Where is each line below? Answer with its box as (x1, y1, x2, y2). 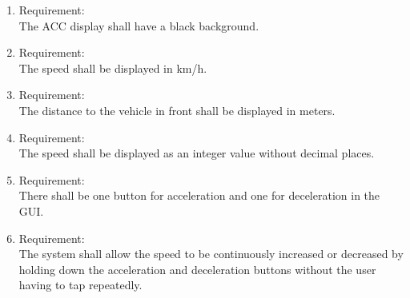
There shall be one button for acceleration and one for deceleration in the (18, 187, 380, 204)
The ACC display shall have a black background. (18, 17, 259, 34)
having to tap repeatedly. (18, 276, 143, 293)
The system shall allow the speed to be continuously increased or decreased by (18, 245, 404, 262)
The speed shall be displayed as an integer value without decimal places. (18, 145, 375, 161)
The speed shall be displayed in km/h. (18, 59, 207, 76)
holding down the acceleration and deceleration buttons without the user (18, 260, 376, 277)
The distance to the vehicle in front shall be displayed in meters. (18, 101, 336, 118)
